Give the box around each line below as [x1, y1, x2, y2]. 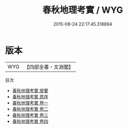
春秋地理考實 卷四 [12, 118, 48, 124]
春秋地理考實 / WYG [42, 4, 123, 16]
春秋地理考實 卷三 [12, 112, 48, 118]
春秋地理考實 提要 [12, 87, 48, 94]
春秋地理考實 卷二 [12, 106, 48, 112]
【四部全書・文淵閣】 [24, 64, 74, 70]
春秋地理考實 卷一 [12, 99, 48, 106]
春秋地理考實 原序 [12, 94, 48, 99]
